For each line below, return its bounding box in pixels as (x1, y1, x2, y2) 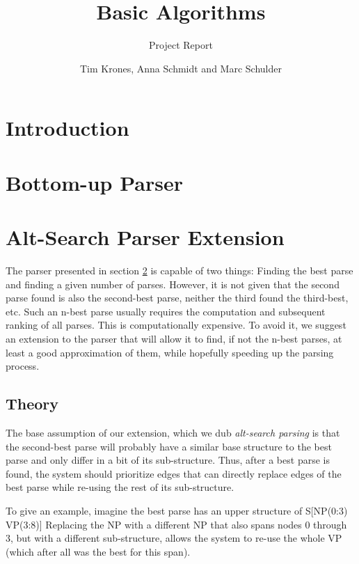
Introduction (6, 113, 129, 142)
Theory (6, 393, 59, 414)
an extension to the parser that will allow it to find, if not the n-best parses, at (6, 331, 342, 345)
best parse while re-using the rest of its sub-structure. (6, 480, 234, 494)
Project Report (149, 38, 213, 52)
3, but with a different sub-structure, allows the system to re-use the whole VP (6, 531, 342, 545)
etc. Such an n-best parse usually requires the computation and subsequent (6, 304, 326, 318)
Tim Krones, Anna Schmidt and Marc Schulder (80, 61, 282, 75)
